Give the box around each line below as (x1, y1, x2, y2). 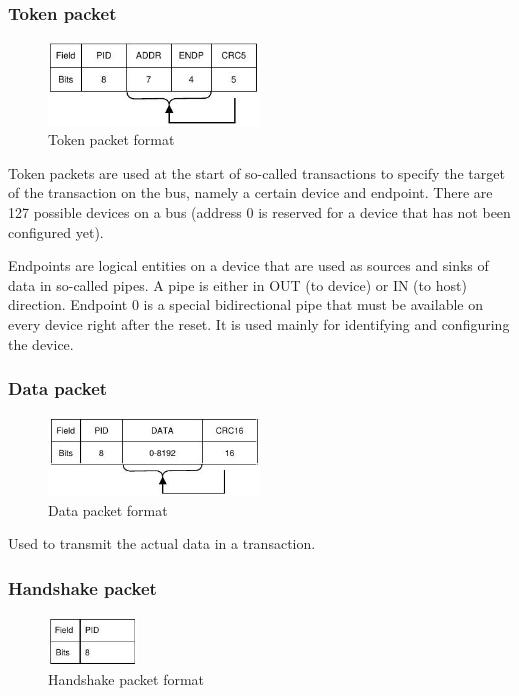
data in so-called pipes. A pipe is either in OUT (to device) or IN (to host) (8, 274, 467, 295)
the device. (8, 333, 74, 354)
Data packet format (48, 499, 168, 520)
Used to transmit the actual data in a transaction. (8, 533, 316, 554)
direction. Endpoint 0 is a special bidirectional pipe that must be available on (8, 294, 483, 315)
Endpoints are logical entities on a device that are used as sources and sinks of (8, 255, 489, 276)
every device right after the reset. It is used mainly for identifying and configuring (8, 313, 510, 334)
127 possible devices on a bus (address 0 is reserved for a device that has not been (8, 202, 511, 222)
